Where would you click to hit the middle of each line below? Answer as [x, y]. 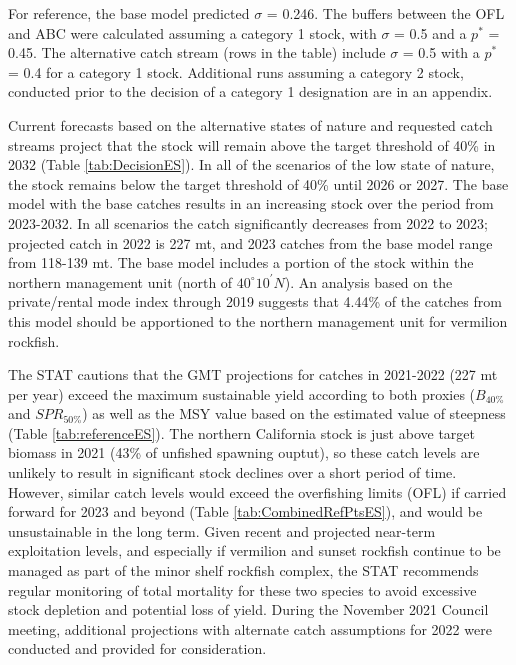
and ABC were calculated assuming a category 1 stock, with [192, 32]
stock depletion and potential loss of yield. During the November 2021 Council [248, 609]
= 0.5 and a [430, 32]
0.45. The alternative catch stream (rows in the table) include [197, 52]
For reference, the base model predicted [129, 13]
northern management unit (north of [120, 281]
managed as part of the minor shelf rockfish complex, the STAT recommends [243, 570]
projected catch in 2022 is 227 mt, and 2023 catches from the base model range [250, 242]
